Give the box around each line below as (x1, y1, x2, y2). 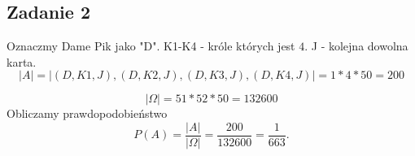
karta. (7, 53, 37, 70)
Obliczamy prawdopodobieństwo (7, 105, 168, 122)
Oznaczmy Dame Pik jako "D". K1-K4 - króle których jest (7, 37, 295, 54)
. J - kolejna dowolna (304, 37, 408, 54)
